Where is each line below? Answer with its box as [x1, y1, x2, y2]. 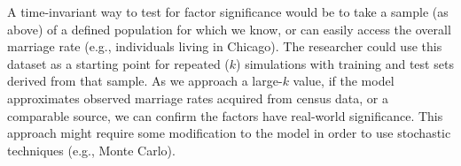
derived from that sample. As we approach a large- [7, 72, 283, 90]
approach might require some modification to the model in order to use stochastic [7, 124, 451, 142]
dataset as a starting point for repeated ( [7, 54, 230, 72]
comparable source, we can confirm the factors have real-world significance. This [7, 106, 443, 124]
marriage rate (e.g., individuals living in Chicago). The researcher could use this [7, 37, 442, 56]
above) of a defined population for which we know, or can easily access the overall [7, 19, 451, 38]
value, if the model [293, 72, 395, 90]
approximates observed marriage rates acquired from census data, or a [7, 88, 389, 107]
